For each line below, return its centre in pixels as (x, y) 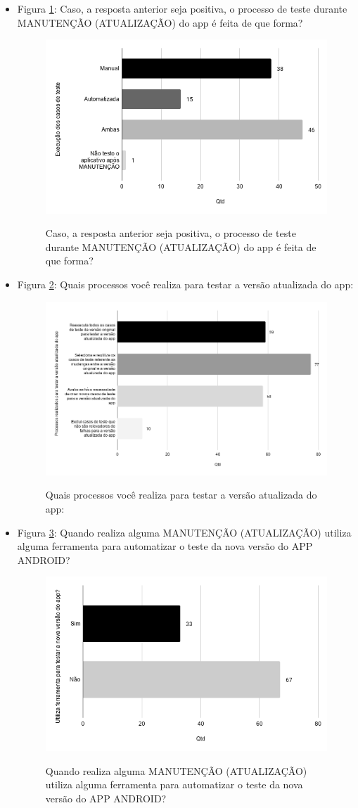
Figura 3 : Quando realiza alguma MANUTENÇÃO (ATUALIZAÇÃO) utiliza (184, 532)
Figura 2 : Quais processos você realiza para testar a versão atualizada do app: (185, 284)
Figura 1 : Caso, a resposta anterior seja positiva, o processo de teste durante (182, 8)
